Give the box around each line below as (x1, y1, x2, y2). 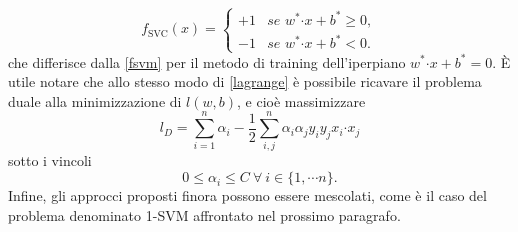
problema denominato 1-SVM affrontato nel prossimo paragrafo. (8, 204, 401, 225)
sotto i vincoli (8, 150, 92, 171)
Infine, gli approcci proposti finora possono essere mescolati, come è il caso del (8, 185, 487, 206)
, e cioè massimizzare (237, 90, 366, 111)
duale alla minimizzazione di (8, 90, 182, 111)
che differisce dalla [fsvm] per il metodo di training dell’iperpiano (8, 51, 406, 72)
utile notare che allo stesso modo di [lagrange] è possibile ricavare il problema (8, 71, 482, 92)
